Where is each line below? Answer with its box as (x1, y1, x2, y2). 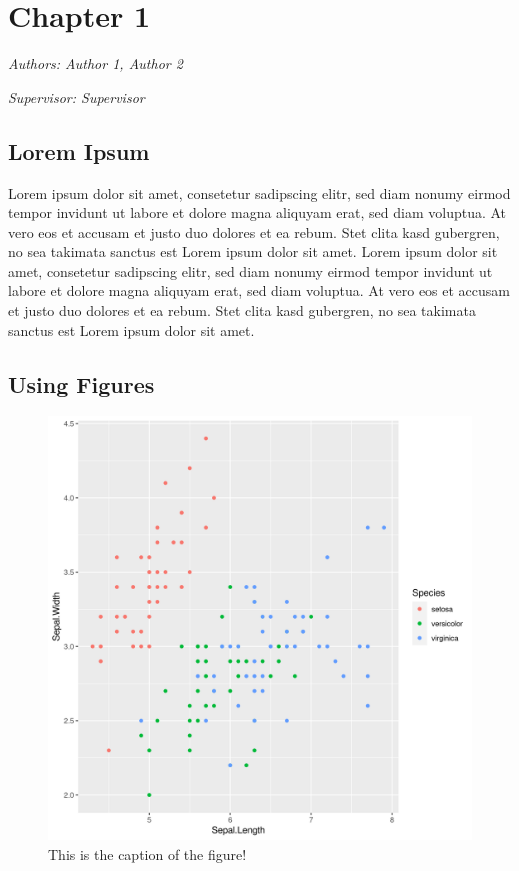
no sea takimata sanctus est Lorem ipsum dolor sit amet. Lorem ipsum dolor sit (8, 241, 498, 262)
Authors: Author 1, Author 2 (8, 53, 183, 74)
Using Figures (8, 368, 155, 399)
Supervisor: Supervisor (8, 86, 145, 107)
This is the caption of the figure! (48, 844, 247, 865)
